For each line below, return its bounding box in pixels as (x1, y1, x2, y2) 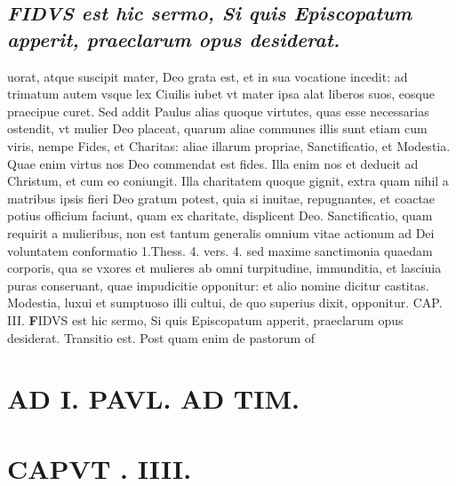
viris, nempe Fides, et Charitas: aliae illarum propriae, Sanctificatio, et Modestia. (7, 136, 451, 155)
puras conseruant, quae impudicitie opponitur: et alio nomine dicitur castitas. (7, 275, 429, 294)
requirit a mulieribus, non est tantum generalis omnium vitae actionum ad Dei (7, 223, 435, 242)
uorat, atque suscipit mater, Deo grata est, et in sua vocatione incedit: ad (7, 67, 408, 85)
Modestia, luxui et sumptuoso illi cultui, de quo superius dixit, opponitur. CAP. (7, 293, 443, 312)
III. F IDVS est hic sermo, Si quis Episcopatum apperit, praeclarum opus (7, 310, 404, 329)
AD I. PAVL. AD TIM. (7, 380, 300, 417)
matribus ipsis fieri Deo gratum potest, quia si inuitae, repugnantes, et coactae (7, 188, 436, 207)
